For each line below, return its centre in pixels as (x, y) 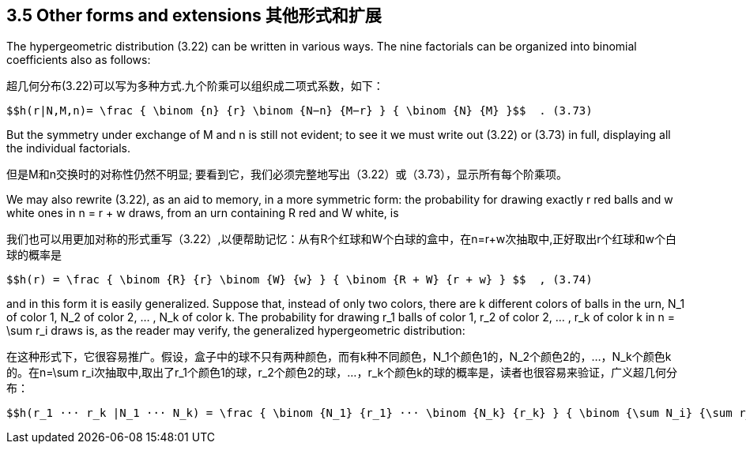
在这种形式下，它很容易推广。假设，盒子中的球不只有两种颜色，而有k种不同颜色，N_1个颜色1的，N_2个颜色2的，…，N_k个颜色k (339, 357)
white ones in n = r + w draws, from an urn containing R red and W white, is (203, 213)
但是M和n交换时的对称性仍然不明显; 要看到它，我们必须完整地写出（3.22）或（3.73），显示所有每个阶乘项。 (287, 174)
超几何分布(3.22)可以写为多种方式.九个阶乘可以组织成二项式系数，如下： (195, 86)
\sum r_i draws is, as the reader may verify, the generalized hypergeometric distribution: (236, 331)
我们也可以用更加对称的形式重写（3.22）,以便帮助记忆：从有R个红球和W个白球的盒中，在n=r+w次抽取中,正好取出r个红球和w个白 (342, 239)
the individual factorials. (69, 148)
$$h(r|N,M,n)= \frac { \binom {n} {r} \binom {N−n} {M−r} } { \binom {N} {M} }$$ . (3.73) (300, 111)
